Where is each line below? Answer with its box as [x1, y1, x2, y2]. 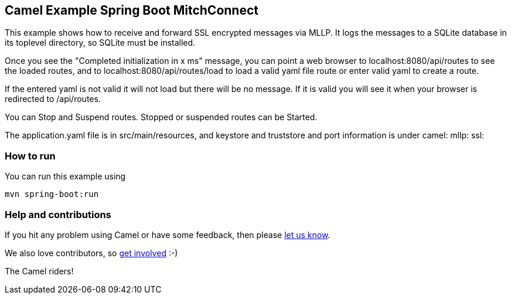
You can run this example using [5, 171, 126, 182]
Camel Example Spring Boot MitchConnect [5, 3, 258, 18]
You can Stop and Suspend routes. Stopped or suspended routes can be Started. [5, 112, 318, 123]
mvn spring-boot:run [5, 189, 99, 199]
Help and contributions [5, 208, 111, 220]
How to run [5, 149, 56, 162]
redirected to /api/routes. [5, 94, 101, 104]
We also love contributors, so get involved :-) [5, 247, 178, 258]
